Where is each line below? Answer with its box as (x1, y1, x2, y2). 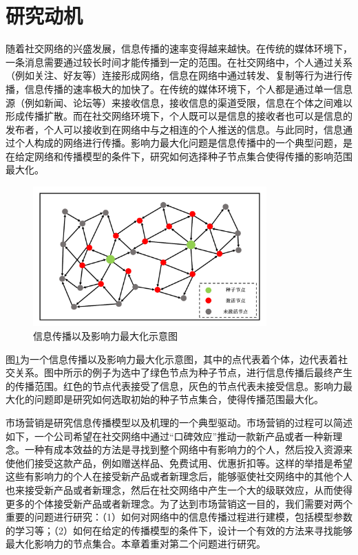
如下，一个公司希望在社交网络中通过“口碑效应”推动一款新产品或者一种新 (6, 428, 333, 443)
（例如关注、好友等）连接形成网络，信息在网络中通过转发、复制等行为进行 (6, 68, 343, 83)
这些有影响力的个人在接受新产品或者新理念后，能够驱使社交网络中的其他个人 (6, 469, 352, 483)
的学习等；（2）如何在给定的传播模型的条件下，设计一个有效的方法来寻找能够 (6, 523, 352, 537)
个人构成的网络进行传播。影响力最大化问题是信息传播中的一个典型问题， (14, 135, 343, 150)
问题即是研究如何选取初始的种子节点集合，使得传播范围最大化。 (34, 392, 324, 406)
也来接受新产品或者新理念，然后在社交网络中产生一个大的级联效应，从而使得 (6, 482, 352, 497)
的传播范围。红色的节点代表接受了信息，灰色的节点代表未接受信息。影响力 (6, 378, 343, 393)
